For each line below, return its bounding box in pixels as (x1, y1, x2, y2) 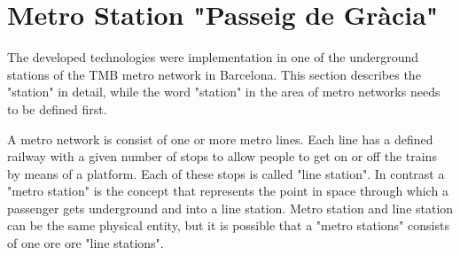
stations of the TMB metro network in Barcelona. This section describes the (7, 65, 421, 83)
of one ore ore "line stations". (7, 234, 164, 252)
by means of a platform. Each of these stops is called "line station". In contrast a (7, 164, 445, 182)
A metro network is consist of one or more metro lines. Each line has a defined (7, 129, 433, 148)
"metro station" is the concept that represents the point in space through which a (7, 182, 448, 200)
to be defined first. (7, 99, 107, 118)
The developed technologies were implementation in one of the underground (7, 48, 419, 66)
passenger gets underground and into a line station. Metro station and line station (7, 198, 454, 217)
